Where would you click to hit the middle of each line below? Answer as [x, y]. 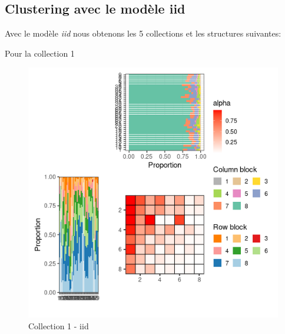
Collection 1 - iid [59, 325]
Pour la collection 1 [40, 53]
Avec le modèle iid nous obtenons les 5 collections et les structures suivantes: [143, 33]
